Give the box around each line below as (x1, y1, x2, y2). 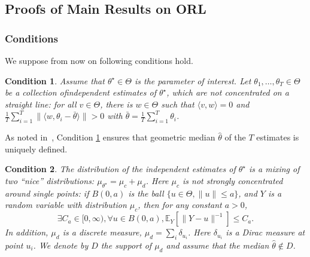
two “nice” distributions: (5, 174, 95, 186)
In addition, (5, 226, 48, 238)
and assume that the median (166, 238, 269, 251)
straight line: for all (5, 97, 77, 110)
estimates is (256, 131, 299, 143)
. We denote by (33, 238, 89, 251)
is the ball (128, 186, 164, 199)
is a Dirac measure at (226, 226, 305, 238)
